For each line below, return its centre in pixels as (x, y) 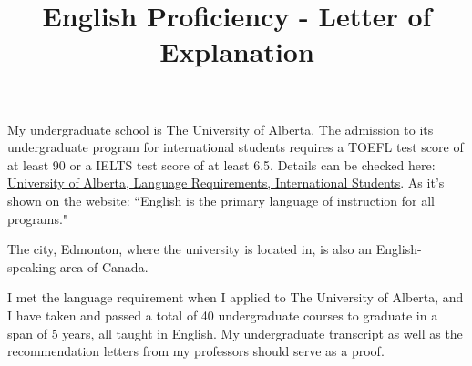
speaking (31, 266)
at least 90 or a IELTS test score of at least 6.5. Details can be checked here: (221, 164)
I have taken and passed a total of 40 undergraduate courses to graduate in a (223, 315)
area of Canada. (104, 266)
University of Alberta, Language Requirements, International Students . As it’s (226, 183)
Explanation (237, 51)
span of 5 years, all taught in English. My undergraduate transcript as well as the (235, 333)
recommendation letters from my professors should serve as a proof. (196, 351)
